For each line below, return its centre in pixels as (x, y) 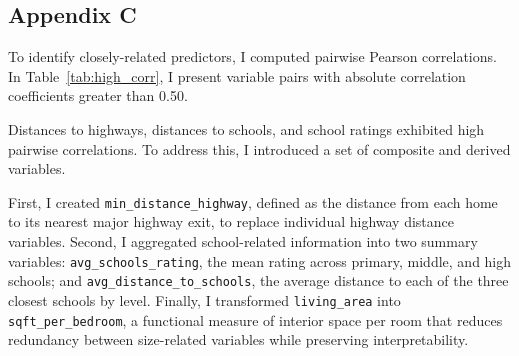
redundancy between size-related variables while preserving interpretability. (238, 339)
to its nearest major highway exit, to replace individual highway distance (231, 221)
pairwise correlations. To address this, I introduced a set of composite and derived (259, 148)
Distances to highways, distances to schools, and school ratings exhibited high (246, 128)
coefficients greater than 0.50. (98, 95)
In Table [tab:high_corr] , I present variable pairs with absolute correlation (237, 75)
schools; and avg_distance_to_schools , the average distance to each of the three (258, 280)
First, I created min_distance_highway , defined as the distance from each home (253, 201)
